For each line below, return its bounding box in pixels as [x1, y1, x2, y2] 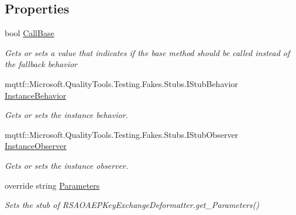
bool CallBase [5, 27, 54, 39]
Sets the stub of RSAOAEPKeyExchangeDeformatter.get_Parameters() [5, 199, 259, 211]
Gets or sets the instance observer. [5, 159, 129, 171]
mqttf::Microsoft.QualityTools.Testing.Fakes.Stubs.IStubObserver [5, 128, 239, 140]
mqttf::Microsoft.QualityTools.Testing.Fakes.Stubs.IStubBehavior [5, 77, 238, 89]
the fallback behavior [5, 58, 77, 70]
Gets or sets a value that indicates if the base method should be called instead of [5, 46, 290, 58]
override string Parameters [5, 179, 100, 191]
